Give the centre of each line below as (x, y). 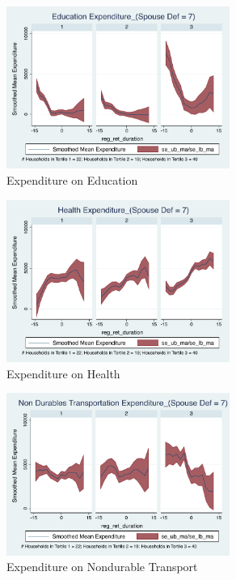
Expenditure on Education (72, 180)
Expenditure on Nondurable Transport (102, 567)
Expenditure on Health (63, 373)
